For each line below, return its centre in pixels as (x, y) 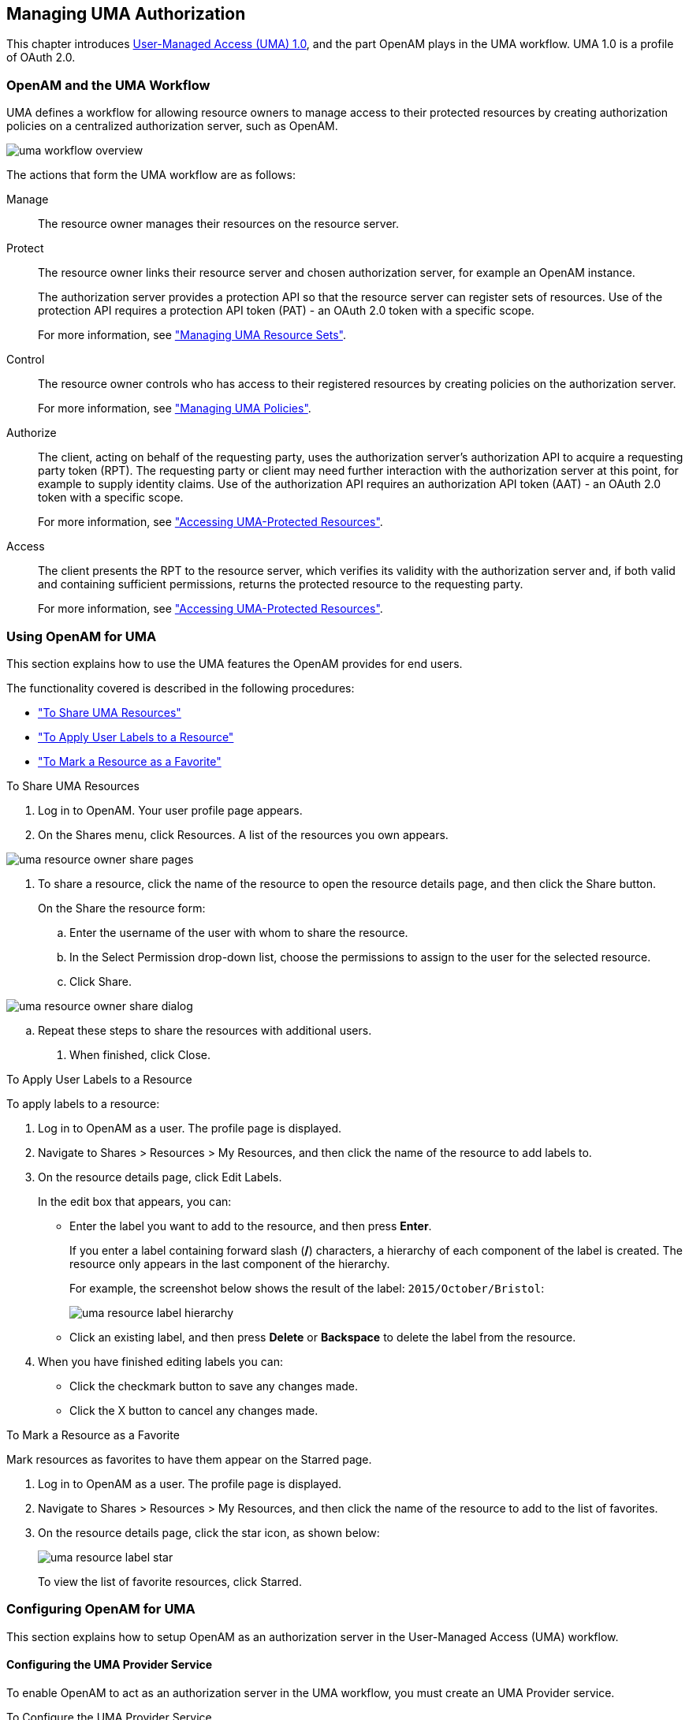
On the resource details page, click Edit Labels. (160, 1177)
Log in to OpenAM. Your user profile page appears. (170, 810)
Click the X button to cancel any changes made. (194, 1410)
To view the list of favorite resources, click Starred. (170, 1581)
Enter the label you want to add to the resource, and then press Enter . (251, 1226)
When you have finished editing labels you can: (160, 1361)
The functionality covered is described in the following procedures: (181, 688)
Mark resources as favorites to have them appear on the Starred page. (189, 1459)
